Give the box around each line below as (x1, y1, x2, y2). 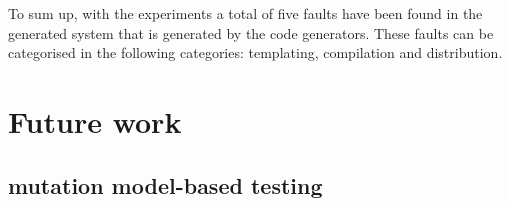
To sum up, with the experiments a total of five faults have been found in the (8, 3, 483, 23)
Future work (8, 100, 182, 141)
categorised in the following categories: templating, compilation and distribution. (8, 42, 503, 63)
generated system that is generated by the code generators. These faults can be (8, 22, 494, 43)
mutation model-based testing (8, 169, 323, 200)
